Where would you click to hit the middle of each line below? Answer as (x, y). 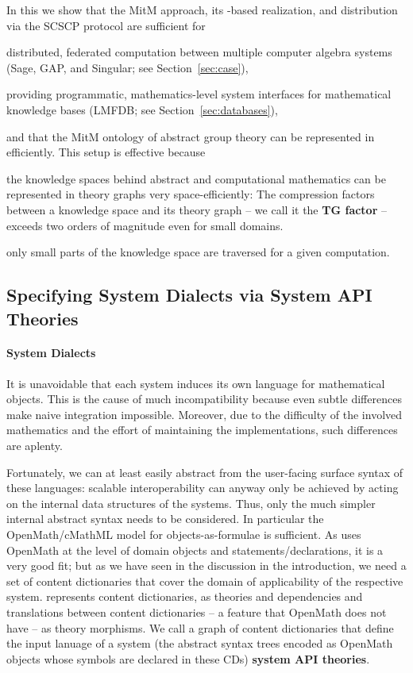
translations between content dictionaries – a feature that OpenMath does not (197, 612)
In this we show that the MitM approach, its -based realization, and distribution (202, 10)
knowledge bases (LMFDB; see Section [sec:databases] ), (142, 109)
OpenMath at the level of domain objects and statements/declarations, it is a (195, 550)
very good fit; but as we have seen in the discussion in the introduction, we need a (206, 565)
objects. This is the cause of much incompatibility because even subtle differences (204, 399)
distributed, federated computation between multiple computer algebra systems (199, 52)
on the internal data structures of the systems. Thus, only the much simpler (191, 503)
